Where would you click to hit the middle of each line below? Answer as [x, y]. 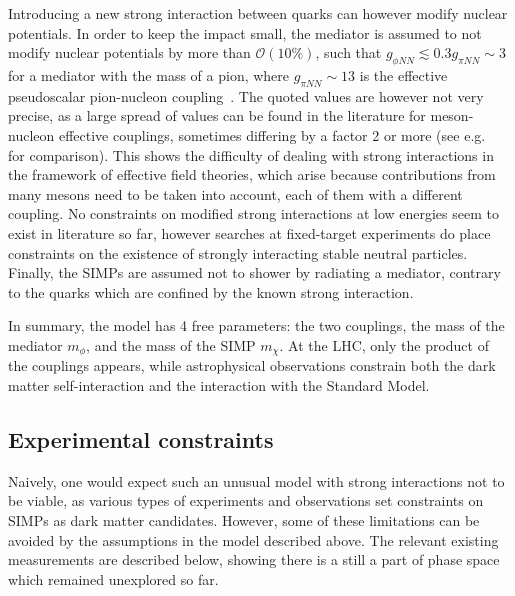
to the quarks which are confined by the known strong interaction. [211, 291]
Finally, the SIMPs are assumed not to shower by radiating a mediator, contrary [254, 272]
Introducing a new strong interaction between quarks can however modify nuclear [258, 13]
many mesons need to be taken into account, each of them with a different [235, 193]
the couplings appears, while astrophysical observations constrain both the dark [252, 365]
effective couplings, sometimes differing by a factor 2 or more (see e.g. [272, 134]
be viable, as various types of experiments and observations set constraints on [246, 500]
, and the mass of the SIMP [171, 344]
